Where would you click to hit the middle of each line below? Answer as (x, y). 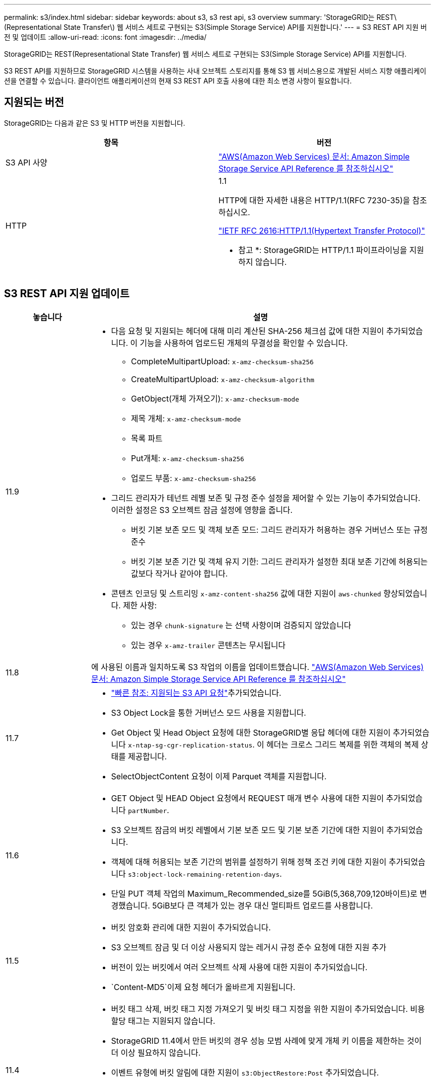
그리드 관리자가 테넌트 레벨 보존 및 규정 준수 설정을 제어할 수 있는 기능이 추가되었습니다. (266, 498)
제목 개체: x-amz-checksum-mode (186, 418)
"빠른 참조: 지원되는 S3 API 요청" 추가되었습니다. (196, 693)
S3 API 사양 (27, 162)
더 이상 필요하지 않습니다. (156, 1052)
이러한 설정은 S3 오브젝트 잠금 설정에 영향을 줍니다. (202, 510)
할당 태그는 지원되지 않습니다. (163, 1021)
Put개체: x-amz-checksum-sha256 (187, 458)
